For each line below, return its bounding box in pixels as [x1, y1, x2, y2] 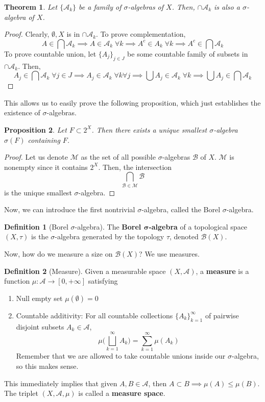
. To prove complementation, [96, 29, 186, 39]
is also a [214, 2, 240, 12]
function [4, 275, 30, 286]
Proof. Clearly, [4, 29, 50, 39]
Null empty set [16, 292, 63, 303]
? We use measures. [139, 248, 200, 259]
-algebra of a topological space [149, 221, 248, 232]
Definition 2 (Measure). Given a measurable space [4, 265, 166, 276]
